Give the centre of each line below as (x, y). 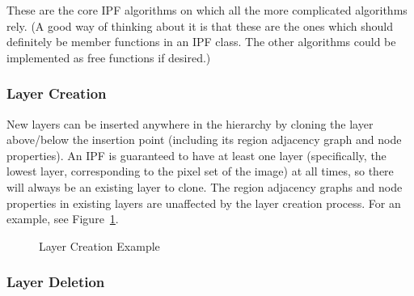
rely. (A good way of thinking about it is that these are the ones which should (200, 25)
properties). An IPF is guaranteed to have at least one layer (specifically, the (196, 155)
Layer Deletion (56, 282)
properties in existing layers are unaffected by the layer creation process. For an (204, 203)
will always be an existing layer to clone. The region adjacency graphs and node (205, 186)
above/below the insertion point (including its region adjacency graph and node (204, 140)
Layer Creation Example (99, 245)
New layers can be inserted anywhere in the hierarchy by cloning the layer (190, 123)
